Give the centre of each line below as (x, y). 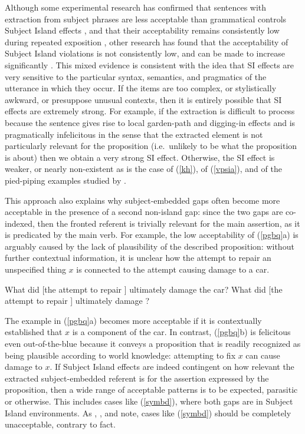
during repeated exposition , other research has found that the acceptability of (147, 42)
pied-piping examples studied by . (65, 180)
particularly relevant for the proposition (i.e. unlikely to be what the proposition (151, 146)
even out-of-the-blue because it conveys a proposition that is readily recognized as (153, 344)
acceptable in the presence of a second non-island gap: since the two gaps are (144, 212)
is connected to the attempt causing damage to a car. (173, 269)
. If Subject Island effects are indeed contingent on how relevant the (172, 367)
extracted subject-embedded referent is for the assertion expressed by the (137, 378)
